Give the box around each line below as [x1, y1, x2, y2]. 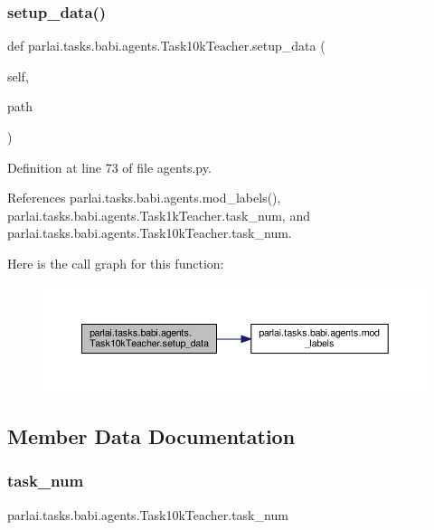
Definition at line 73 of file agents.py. [7, 157, 212, 176]
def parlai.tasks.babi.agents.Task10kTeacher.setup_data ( [7, 36, 325, 55]
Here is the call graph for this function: [7, 253, 224, 272]
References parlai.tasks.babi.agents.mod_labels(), [7, 188, 281, 207]
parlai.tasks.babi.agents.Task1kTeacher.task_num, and [7, 205, 310, 224]
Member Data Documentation [7, 422, 296, 450]
